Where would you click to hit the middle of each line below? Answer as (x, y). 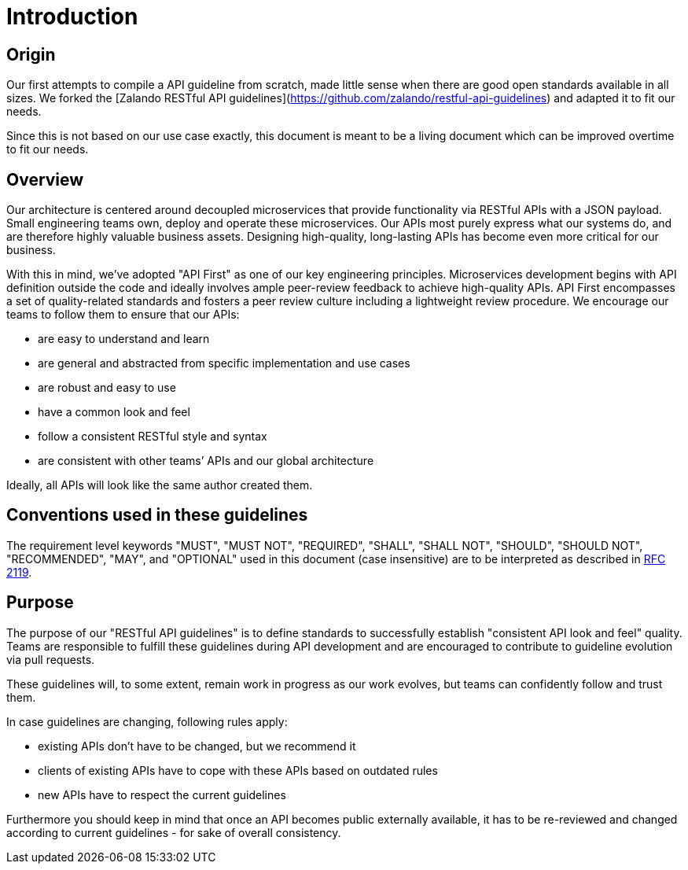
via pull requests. (51, 659)
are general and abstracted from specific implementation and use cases (224, 363)
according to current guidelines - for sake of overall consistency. (174, 832)
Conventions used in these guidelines (157, 515)
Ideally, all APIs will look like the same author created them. (160, 485)
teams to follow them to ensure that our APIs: (123, 315)
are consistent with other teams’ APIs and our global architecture (206, 461)
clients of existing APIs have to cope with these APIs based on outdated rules (238, 770)
